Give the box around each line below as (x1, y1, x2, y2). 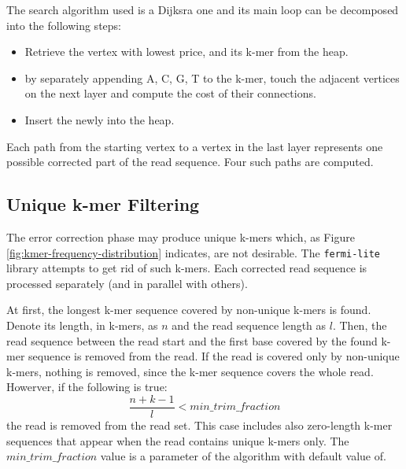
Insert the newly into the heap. (24, 111, 175, 127)
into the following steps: (6, 17, 121, 33)
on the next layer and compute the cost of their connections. (24, 85, 316, 102)
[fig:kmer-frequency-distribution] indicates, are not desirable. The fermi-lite (6, 244, 380, 260)
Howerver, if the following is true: (6, 379, 168, 395)
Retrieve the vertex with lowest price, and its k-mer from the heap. (24, 43, 349, 60)
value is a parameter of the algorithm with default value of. (100, 448, 386, 464)
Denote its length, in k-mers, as (6, 316, 158, 333)
